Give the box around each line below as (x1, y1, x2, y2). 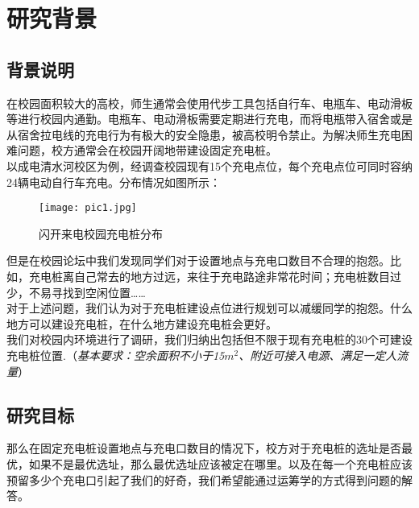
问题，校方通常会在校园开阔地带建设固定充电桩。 (17, 142, 277, 159)
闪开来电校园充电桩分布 (39, 225, 163, 242)
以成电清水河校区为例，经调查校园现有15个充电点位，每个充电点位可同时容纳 (6, 157, 413, 174)
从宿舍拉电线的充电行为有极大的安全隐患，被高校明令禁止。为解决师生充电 (6, 126, 401, 142)
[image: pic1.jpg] (39, 202, 137, 214)
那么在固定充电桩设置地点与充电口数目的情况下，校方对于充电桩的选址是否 (6, 440, 401, 456)
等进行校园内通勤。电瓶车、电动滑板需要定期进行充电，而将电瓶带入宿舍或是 (6, 110, 413, 127)
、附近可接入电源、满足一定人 (239, 346, 397, 363)
